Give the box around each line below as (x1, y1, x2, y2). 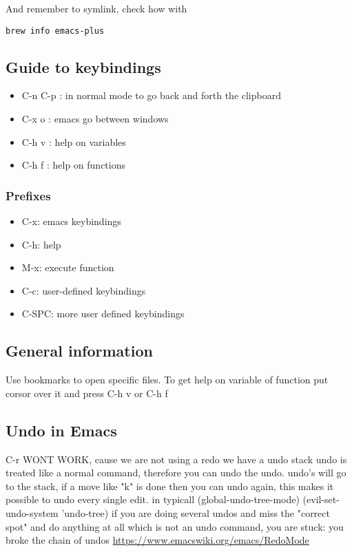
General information (6, 340, 153, 361)
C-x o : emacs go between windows (21, 112, 169, 126)
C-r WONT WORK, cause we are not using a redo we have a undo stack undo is (6, 452, 347, 466)
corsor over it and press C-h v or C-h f (6, 385, 168, 400)
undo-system (6, 505, 59, 520)
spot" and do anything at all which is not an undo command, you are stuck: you (6, 519, 344, 533)
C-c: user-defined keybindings (21, 283, 146, 297)
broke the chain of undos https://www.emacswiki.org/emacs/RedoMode (6, 533, 309, 547)
